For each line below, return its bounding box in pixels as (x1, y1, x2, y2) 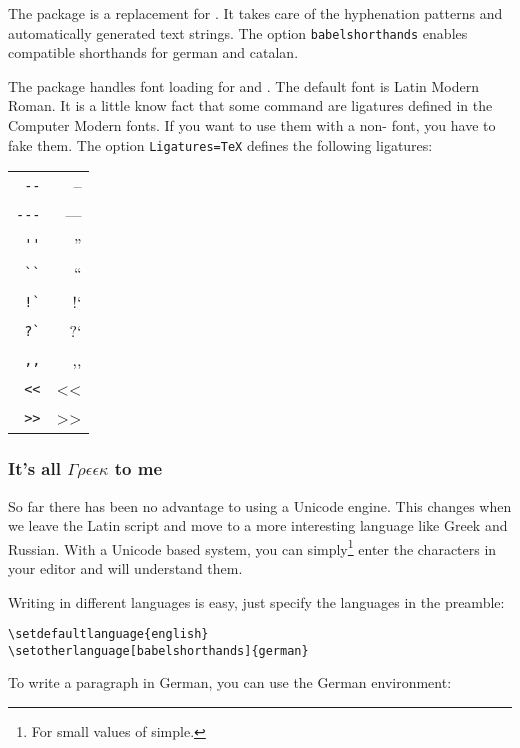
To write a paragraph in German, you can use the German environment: (8, 672, 452, 693)
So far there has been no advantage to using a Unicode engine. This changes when (8, 495, 512, 516)
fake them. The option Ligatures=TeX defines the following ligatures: (8, 134, 433, 155)
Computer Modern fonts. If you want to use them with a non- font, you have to (8, 115, 496, 136)
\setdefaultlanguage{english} (8, 627, 209, 642)
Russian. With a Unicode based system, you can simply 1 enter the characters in (8, 535, 497, 559)
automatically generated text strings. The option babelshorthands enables (8, 22, 468, 43)
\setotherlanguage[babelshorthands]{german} (8, 643, 309, 658)
